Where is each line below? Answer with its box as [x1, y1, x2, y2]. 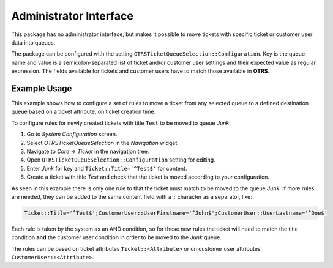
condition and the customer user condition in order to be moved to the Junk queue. [11, 234, 222, 241]
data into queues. [11, 39, 56, 46]
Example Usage [11, 83, 72, 94]
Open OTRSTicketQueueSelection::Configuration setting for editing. [26, 156, 215, 163]
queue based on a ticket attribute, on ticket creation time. [11, 108, 156, 116]
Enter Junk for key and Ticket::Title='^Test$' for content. [26, 165, 187, 172]
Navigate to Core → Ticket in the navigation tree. [26, 147, 149, 155]
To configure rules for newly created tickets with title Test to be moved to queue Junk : [11, 119, 231, 127]
